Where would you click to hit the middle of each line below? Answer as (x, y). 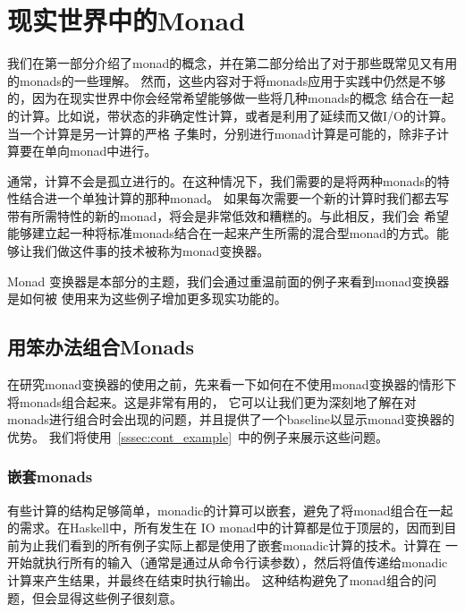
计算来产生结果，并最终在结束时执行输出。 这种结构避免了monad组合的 (216, 580)
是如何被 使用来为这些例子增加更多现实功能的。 (147, 298)
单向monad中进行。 (101, 151)
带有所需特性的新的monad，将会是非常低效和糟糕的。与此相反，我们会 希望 (228, 215)
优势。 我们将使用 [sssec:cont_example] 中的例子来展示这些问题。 (198, 436)
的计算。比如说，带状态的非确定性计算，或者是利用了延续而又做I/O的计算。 (230, 115)
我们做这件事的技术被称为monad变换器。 (151, 251)
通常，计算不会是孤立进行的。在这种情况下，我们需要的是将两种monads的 (222, 180)
